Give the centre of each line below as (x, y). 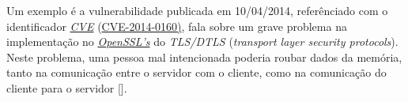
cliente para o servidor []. (67, 87)
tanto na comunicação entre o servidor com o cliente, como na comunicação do (196, 72)
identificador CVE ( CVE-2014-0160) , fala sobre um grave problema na (177, 26)
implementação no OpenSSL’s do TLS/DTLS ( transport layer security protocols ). (202, 42)
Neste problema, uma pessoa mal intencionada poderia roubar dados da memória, (204, 57)
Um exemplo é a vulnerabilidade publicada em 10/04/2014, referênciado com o (197, 10)
